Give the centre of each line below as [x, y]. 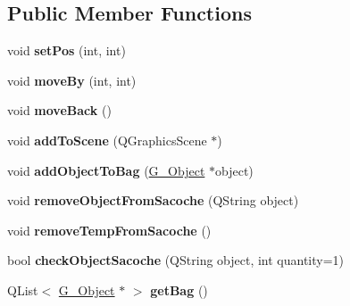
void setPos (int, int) [67, 50]
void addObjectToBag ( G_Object [106, 170]
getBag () [179, 289]
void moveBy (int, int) [72, 80]
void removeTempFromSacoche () [109, 230]
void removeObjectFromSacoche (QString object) [153, 200]
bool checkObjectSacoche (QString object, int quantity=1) [176, 260]
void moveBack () [59, 110]
